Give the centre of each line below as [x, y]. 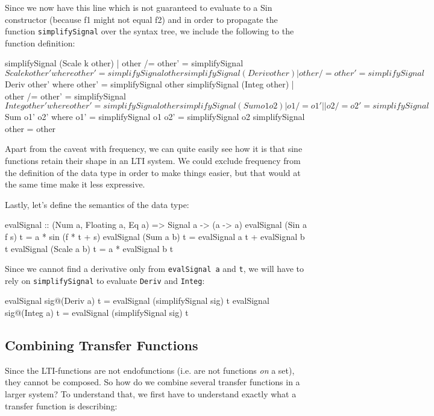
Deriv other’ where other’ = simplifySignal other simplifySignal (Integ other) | [149, 84]
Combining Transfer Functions [102, 345]
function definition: [40, 43]
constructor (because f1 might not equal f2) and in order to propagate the [141, 19]
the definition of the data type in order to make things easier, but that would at [153, 172]
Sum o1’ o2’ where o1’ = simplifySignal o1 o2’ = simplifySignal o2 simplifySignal [155, 117]
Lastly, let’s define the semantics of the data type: [97, 204]
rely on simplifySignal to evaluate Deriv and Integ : [105, 280]
